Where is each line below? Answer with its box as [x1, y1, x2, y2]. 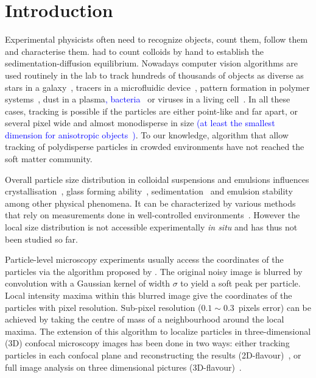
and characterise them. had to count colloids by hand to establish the [5, 45, 264, 57]
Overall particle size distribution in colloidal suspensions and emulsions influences [5, 173, 309, 185]
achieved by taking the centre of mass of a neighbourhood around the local [5, 313, 284, 326]
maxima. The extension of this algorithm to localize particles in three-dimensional [5, 324, 311, 337]
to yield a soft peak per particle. [180, 277, 301, 290]
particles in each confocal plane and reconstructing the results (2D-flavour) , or [5, 348, 301, 361]
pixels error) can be [238, 301, 311, 313]
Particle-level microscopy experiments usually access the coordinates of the [5, 253, 284, 266]
